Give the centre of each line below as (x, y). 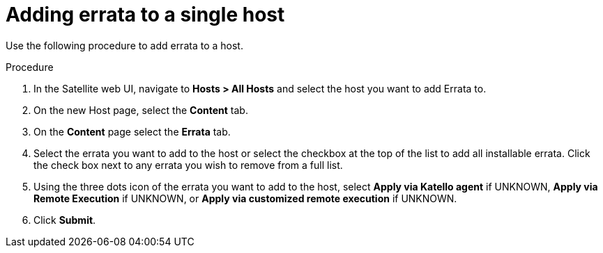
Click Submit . (65, 220)
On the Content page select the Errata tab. (132, 131)
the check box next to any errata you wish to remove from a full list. (188, 165)
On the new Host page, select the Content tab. (141, 110)
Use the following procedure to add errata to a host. (124, 45)
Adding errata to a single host (145, 15)
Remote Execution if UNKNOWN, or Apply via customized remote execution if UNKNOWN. (245, 198)
